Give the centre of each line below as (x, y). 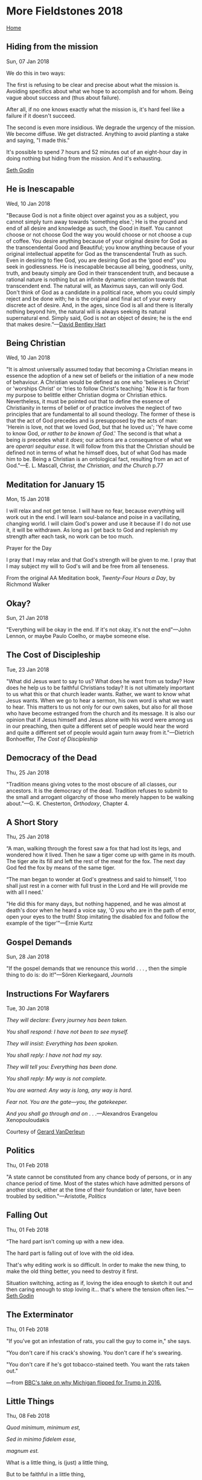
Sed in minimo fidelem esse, (41, 1439)
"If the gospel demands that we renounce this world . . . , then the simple (96, 968)
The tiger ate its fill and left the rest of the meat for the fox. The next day (96, 861)
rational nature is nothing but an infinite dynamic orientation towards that (96, 279)
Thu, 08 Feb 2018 (28, 1416)
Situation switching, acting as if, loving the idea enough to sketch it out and (99, 1283)
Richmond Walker (28, 584)
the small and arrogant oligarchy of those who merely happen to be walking (100, 797)
